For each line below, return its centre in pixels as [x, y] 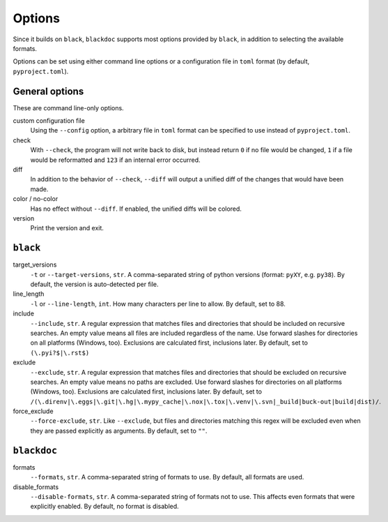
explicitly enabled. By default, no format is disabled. [104, 507]
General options [48, 91]
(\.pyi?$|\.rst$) [60, 353]
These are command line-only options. [69, 107]
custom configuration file [49, 121]
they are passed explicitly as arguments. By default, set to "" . [119, 431]
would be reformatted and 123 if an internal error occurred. [116, 160]
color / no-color [36, 199]
